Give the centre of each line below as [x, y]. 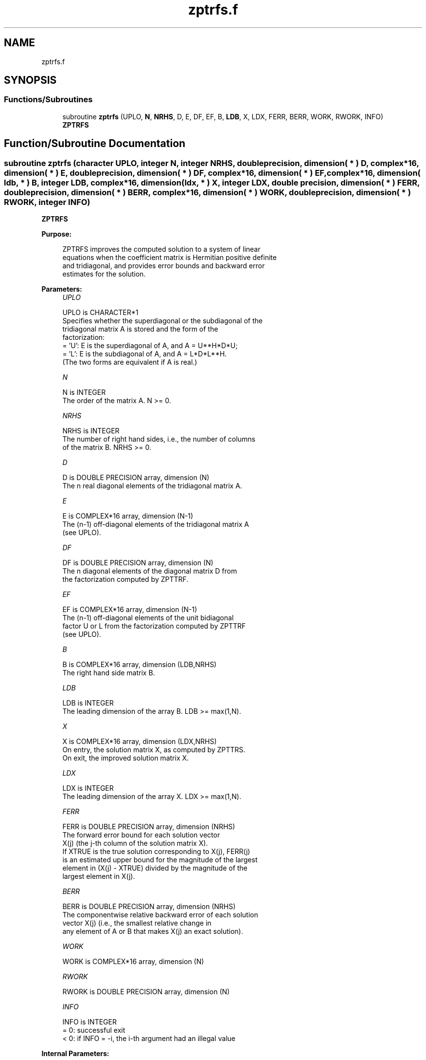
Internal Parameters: [75, 1054]
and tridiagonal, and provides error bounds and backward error [164, 266]
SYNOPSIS [30, 80]
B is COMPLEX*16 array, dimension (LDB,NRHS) [140, 665]
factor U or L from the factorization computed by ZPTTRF [154, 626]
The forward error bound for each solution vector [141, 835]
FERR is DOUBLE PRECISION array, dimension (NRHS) [149, 827]
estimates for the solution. [104, 274]
